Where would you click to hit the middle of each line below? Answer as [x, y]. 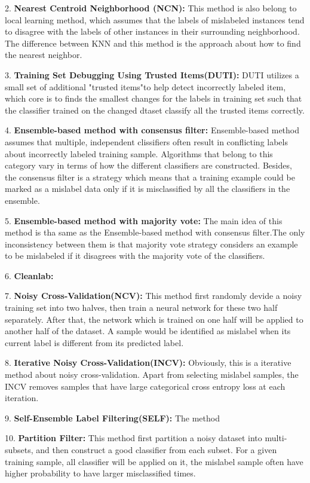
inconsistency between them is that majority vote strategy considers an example [151, 244]
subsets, [19, 450]
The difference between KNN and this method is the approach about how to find [153, 43]
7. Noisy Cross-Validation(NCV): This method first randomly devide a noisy [154, 296]
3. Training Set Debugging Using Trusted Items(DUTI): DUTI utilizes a [152, 74]
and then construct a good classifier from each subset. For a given [156, 450]
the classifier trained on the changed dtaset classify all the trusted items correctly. [155, 110]
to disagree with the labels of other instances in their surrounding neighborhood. [152, 31]
